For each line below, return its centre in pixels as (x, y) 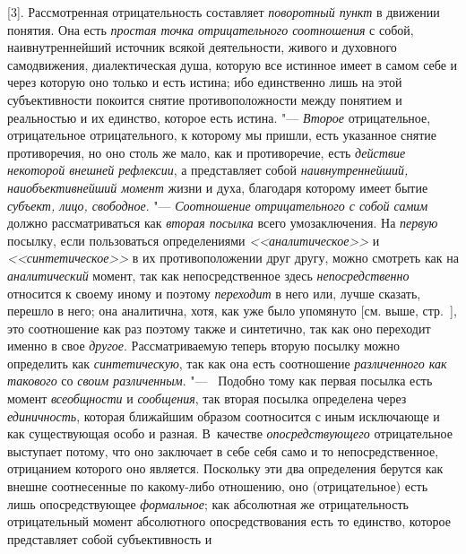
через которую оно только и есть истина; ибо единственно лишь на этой (205, 82)
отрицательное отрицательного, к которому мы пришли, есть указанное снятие (222, 135)
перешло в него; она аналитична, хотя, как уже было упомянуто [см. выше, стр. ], (232, 311)
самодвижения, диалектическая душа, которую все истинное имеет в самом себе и (233, 64)
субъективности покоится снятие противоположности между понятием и (205, 99)
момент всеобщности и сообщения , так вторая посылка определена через (207, 398)
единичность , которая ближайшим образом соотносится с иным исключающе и (224, 415)
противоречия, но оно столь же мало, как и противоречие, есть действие (207, 152)
